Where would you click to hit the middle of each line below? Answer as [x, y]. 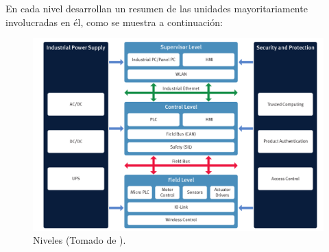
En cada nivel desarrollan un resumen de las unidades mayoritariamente [157, 8]
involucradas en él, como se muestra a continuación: [114, 22]
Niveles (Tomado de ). [80, 240]
